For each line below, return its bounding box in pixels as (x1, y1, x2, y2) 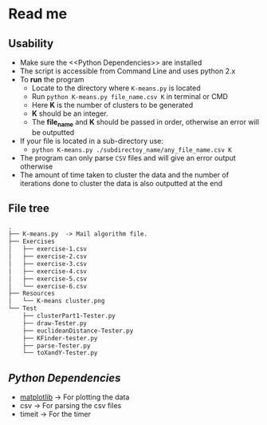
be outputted (31, 127, 75, 137)
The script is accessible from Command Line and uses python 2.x (19, 66, 236, 76)
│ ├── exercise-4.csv (8, 267, 88, 276)
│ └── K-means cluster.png (8, 297, 105, 305)
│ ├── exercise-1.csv (8, 245, 88, 253)
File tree (8, 201, 49, 216)
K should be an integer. (31, 109, 109, 118)
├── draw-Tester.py (22, 319, 88, 328)
